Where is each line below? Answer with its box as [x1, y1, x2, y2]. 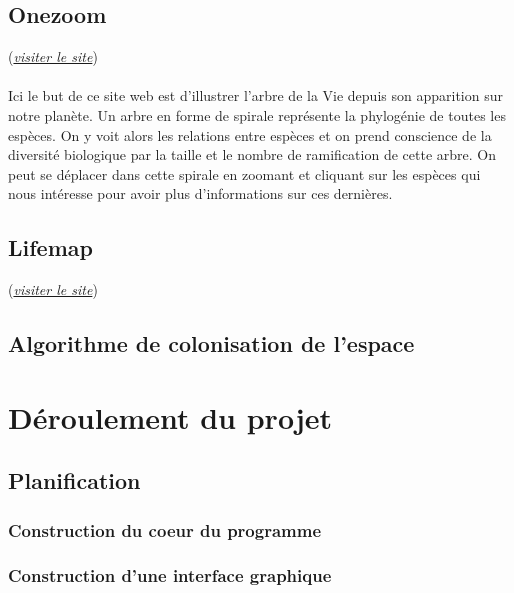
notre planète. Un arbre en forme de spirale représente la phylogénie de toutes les [8, 104, 506, 125]
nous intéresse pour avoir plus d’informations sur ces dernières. [8, 183, 393, 204]
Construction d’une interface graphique [8, 563, 332, 588]
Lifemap [8, 232, 93, 263]
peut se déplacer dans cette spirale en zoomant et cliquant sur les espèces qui [8, 163, 481, 184]
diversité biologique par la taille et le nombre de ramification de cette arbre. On [8, 144, 496, 165]
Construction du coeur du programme [8, 517, 322, 542]
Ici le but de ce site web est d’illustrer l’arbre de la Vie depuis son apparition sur [8, 85, 503, 106]
